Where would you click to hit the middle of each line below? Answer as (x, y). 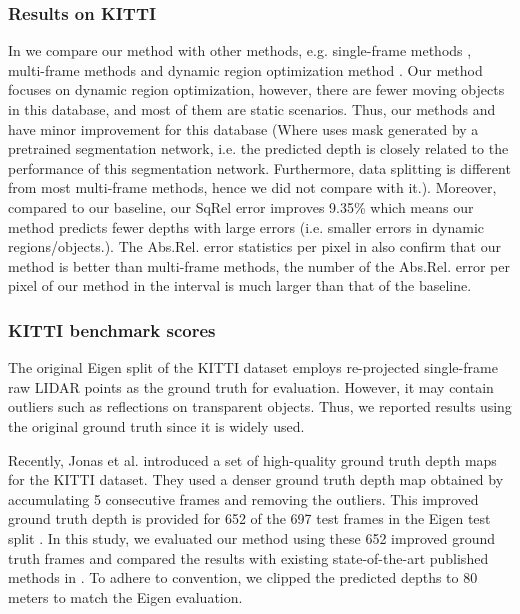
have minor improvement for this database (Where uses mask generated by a (243, 128)
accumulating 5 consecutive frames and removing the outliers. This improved (243, 498)
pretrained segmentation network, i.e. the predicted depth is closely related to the (258, 148)
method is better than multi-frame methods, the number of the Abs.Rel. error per (259, 265)
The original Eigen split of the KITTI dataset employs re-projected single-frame (253, 367)
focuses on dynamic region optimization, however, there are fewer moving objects (256, 89)
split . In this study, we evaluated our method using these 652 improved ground (252, 537)
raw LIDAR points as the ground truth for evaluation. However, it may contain (251, 386)
